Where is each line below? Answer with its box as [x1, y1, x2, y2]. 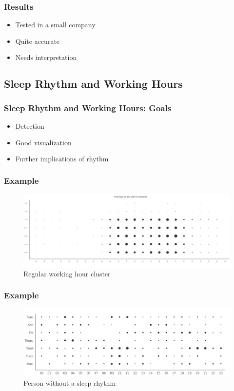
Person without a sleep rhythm [23, 377, 116, 388]
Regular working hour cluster [23, 268, 111, 278]
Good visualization [15, 137, 72, 147]
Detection [15, 121, 44, 131]
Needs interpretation [15, 52, 77, 62]
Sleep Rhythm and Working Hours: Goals [4, 101, 172, 114]
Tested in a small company [15, 20, 96, 30]
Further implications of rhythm [15, 154, 109, 164]
